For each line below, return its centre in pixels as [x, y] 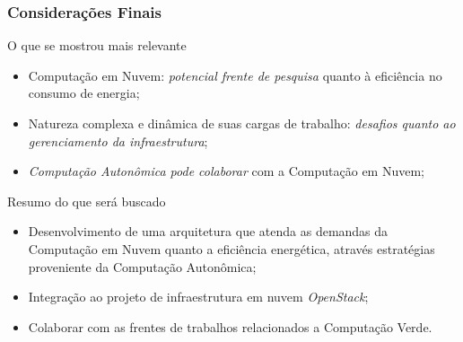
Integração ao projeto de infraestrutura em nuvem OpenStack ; [198, 297]
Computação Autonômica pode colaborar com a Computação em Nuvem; [226, 171]
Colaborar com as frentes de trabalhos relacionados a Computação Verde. [230, 326]
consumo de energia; [84, 93]
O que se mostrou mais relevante [97, 45]
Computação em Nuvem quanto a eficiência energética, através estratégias [231, 248]
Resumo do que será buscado [87, 201]
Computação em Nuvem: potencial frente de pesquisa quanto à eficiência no [235, 75]
